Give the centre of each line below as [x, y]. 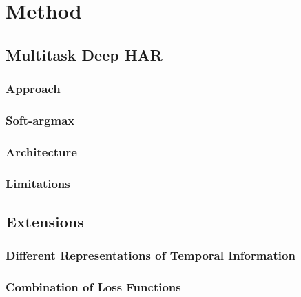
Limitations [38, 183]
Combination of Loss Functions [93, 287]
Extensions [45, 221]
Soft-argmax [40, 120]
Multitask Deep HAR [84, 54]
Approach [33, 89]
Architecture [41, 151]
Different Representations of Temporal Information [150, 255]
